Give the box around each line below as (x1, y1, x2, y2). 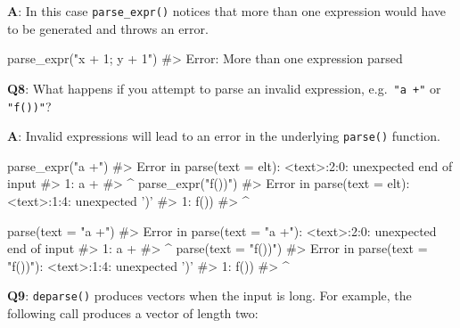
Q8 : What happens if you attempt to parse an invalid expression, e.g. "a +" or (7, 78, 441, 97)
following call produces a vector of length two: (7, 304, 259, 323)
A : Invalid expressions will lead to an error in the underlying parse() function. (7, 127, 440, 145)
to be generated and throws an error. (7, 19, 209, 37)
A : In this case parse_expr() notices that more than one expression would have (7, 2, 447, 20)
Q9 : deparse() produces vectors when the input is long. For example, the (7, 286, 412, 305)
